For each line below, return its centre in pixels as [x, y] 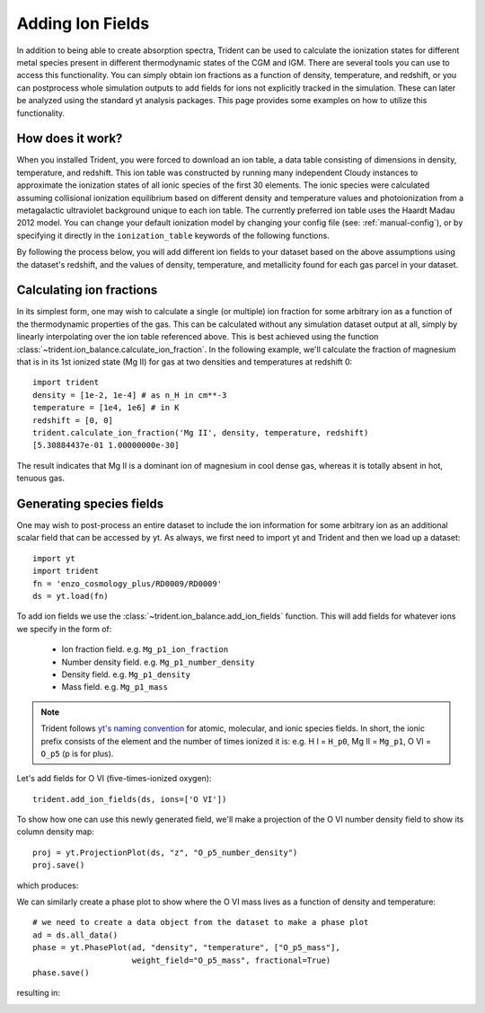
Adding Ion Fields [83, 23]
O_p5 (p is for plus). [77, 753]
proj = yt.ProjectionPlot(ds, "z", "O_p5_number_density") [165, 852]
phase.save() [61, 973]
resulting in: [38, 993]
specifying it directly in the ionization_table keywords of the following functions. [173, 235]
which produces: [48, 885]
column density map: [55, 832]
